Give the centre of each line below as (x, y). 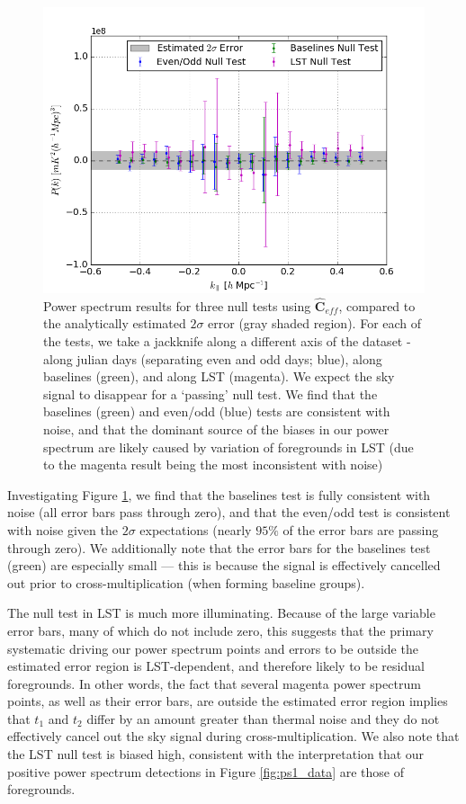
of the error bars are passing (361, 529)
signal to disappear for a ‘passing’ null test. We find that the (211, 393)
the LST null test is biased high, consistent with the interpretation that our (216, 754)
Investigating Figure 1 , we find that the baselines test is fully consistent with (219, 494)
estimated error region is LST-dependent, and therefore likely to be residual (216, 666)
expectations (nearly (196, 529)
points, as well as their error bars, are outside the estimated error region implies (228, 701)
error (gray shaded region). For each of (315, 323)
